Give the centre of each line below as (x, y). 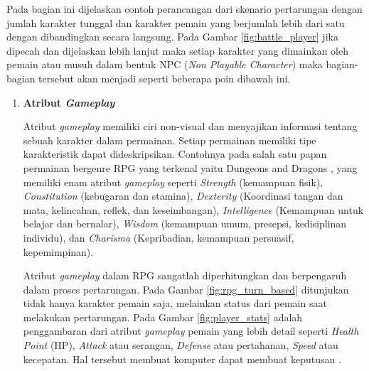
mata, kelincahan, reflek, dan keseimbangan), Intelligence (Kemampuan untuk (193, 209)
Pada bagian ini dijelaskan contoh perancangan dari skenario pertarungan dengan (184, 9)
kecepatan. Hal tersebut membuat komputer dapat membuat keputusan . (182, 359)
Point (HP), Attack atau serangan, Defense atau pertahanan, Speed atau (181, 345)
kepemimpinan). (58, 251)
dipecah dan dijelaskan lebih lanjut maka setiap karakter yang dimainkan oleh (177, 50)
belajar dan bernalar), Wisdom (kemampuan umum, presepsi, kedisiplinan (185, 224)
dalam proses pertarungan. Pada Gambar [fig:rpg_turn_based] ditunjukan (186, 289)
